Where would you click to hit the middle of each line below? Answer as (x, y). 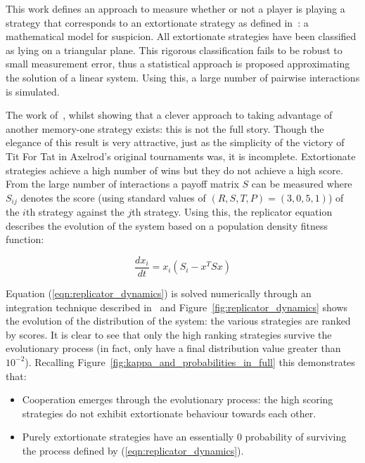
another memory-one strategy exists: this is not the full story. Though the (165, 128)
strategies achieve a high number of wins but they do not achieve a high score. (174, 170)
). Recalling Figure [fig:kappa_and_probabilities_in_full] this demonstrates (190, 361)
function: (25, 239)
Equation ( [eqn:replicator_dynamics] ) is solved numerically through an (159, 293)
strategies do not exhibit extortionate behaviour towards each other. (169, 413)
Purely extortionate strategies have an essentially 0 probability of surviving (184, 437)
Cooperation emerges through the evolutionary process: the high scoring (178, 399)
